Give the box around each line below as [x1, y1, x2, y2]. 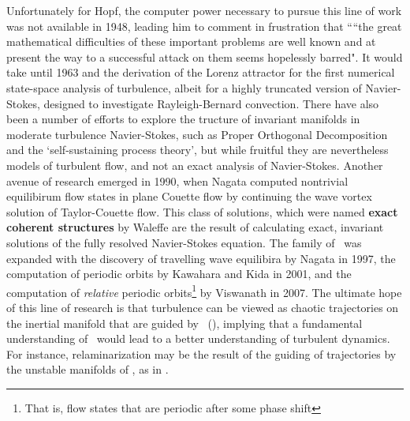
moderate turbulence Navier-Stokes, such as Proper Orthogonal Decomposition [6, 126, 388, 142]
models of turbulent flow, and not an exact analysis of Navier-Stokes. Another [6, 156, 383, 173]
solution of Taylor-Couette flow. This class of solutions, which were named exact [6, 203, 398, 220]
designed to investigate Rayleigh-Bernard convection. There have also [43, 95, 379, 111]
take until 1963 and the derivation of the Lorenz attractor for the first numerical [6, 64, 395, 81]
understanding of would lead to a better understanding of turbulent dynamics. [6, 330, 390, 347]
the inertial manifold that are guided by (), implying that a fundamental [6, 314, 363, 331]
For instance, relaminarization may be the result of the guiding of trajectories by [6, 345, 397, 362]
